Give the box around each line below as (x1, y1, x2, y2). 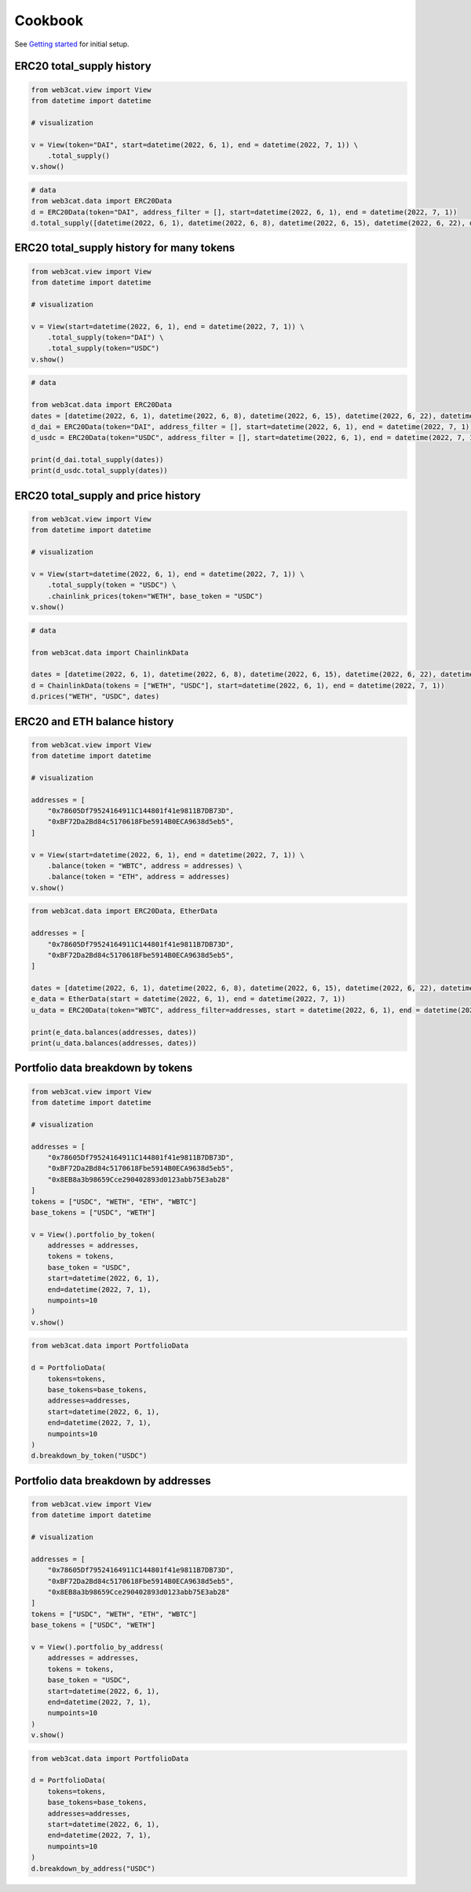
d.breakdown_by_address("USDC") (31, 1864, 156, 1873)
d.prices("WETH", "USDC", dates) (31, 692, 160, 701)
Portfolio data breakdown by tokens (14, 1061, 193, 1075)
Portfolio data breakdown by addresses (14, 1474, 211, 1487)
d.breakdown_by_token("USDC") (31, 1451, 148, 1461)
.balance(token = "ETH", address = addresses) (47, 872, 231, 882)
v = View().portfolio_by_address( (31, 1642, 164, 1652)
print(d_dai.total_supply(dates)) (31, 456, 164, 464)
